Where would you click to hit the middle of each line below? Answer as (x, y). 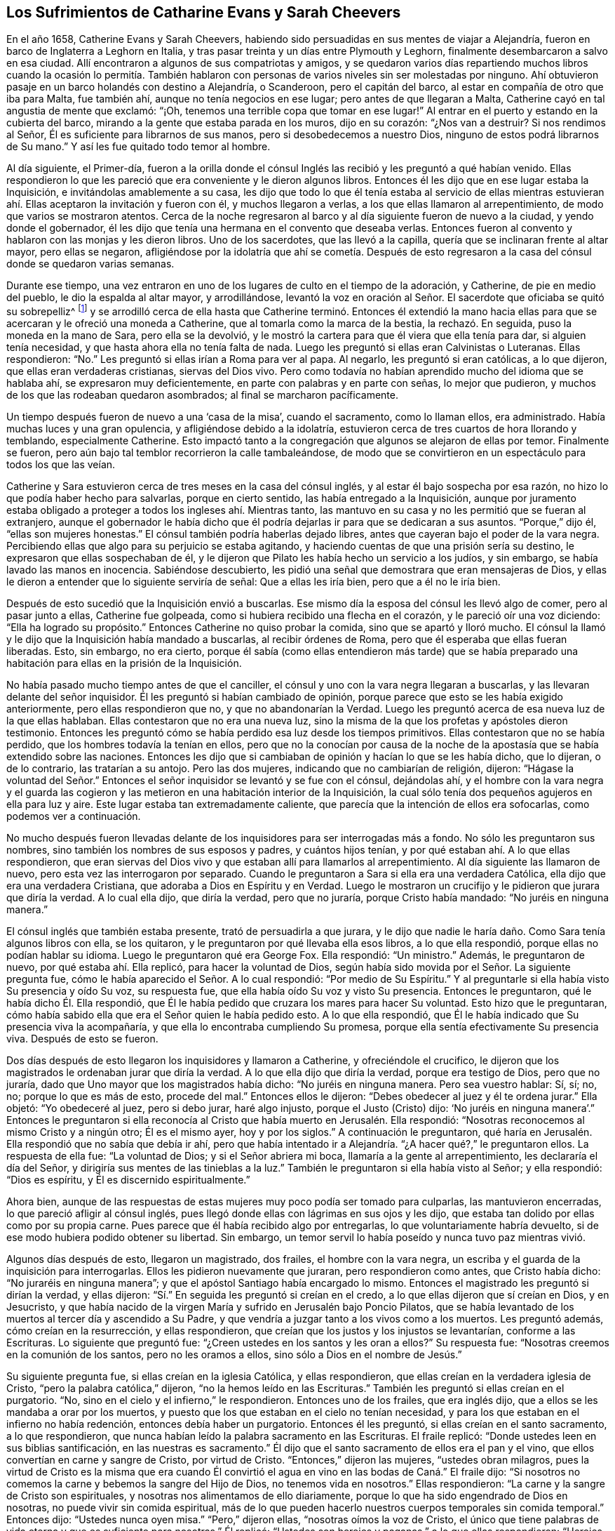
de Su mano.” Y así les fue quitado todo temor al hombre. (138, 147)
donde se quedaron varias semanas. (90, 264)
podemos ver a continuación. (74, 816)
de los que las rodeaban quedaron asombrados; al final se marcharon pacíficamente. (202, 395)
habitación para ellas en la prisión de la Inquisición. (124, 663)
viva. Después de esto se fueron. (82, 1039)
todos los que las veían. (61, 465)
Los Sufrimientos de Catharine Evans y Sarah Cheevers (204, 12)
